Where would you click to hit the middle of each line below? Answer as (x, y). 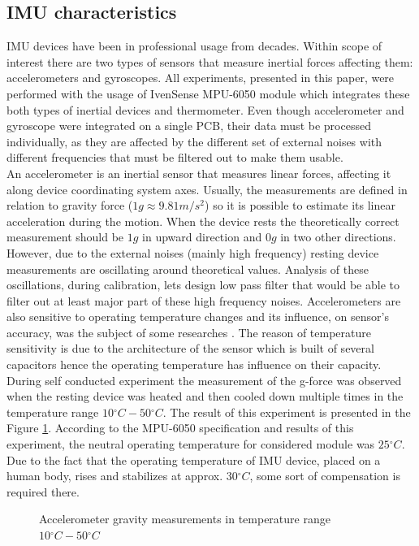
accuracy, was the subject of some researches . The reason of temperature (189, 332)
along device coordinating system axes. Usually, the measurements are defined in (207, 189)
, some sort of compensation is (325, 476)
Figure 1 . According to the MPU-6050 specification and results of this (180, 428)
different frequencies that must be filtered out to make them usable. (175, 157)
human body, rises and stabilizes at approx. (115, 476)
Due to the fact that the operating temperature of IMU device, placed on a (194, 459)
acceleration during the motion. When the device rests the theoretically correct (203, 221)
